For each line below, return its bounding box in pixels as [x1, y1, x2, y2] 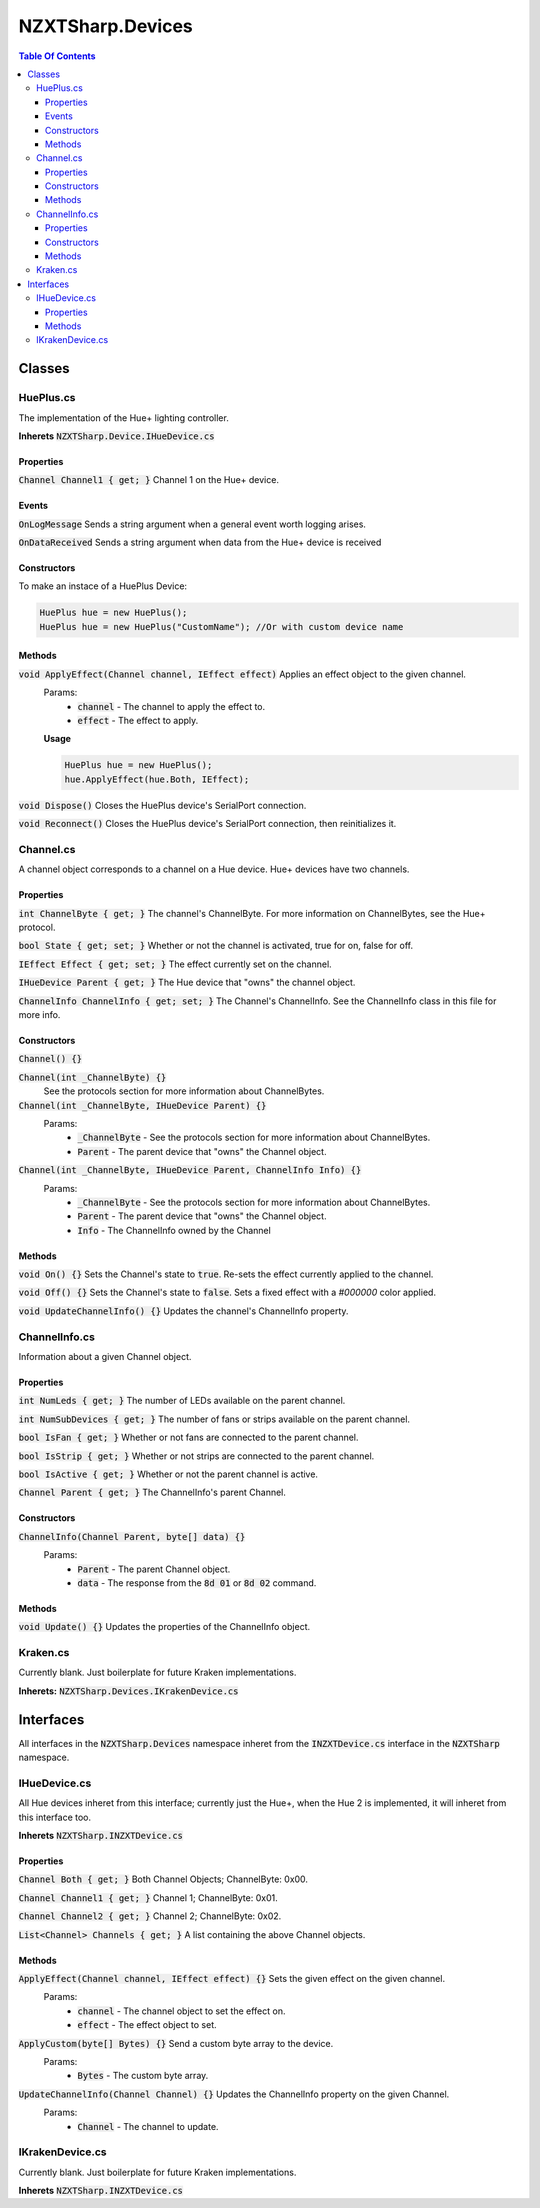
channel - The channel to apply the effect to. [77, 700, 266, 712]
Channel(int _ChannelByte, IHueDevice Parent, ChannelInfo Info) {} [18, 1165, 362, 1176]
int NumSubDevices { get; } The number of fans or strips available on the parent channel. [18, 1413, 410, 1425]
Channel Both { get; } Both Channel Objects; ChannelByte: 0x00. [18, 1873, 309, 1885]
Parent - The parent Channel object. [77, 1563, 231, 1575]
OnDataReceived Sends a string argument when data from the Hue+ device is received [18, 536, 382, 549]
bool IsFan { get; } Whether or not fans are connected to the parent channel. [18, 1431, 359, 1444]
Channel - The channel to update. [77, 2120, 219, 2132]
